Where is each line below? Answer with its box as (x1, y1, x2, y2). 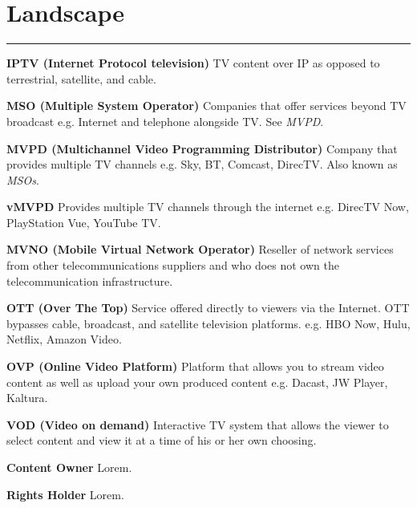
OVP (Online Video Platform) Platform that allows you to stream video (6, 358, 384, 375)
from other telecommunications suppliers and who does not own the (6, 257, 339, 274)
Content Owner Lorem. (6, 459, 132, 475)
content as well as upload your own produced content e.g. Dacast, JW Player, (6, 373, 388, 390)
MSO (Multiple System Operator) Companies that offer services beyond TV (6, 97, 407, 114)
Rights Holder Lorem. (6, 486, 124, 502)
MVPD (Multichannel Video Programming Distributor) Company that (6, 140, 398, 156)
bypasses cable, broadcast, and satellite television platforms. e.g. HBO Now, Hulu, (6, 315, 411, 331)
